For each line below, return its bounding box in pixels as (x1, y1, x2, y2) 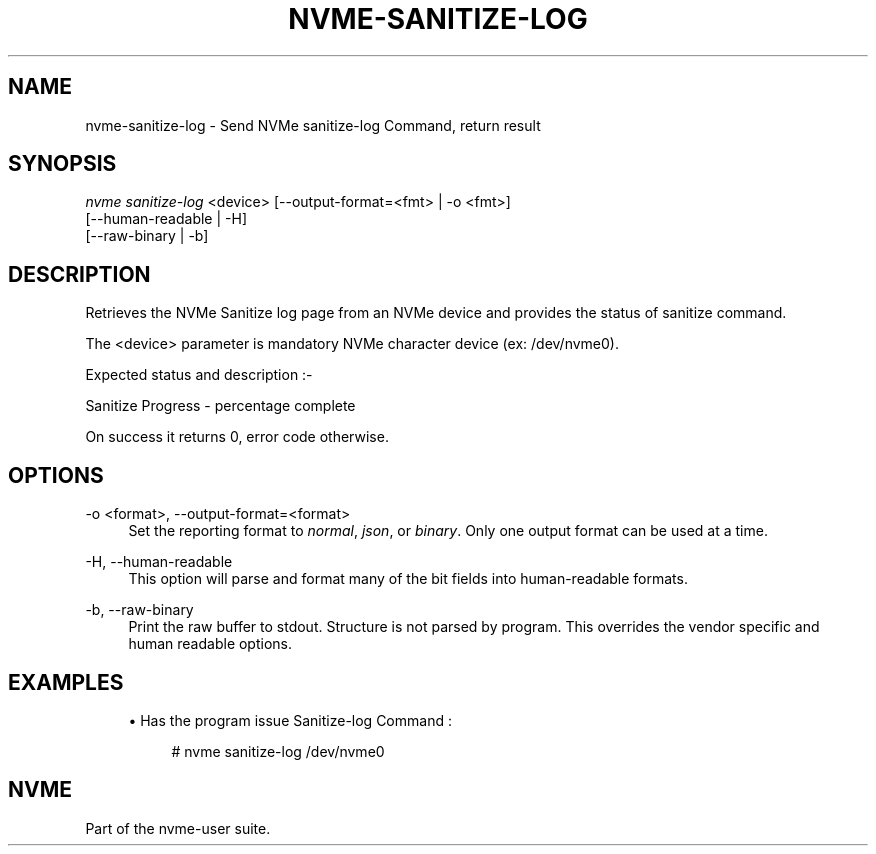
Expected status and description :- (85, 366, 313, 384)
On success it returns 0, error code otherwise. (85, 428, 389, 446)
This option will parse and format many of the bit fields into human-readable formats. (128, 570, 688, 588)
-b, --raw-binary (85, 601, 194, 619)
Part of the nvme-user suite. (85, 819, 271, 837)
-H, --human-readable (85, 553, 233, 571)
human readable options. (128, 635, 293, 653)
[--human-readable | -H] (85, 210, 248, 228)
